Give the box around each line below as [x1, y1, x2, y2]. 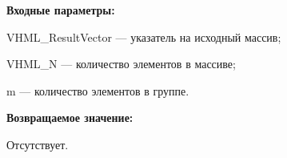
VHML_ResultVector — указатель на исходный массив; [6, 28, 281, 45]
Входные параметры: [6, 2, 115, 18]
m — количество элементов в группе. [6, 82, 189, 99]
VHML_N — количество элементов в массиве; [6, 55, 236, 72]
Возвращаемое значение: [6, 109, 134, 126]
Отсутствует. [6, 136, 69, 152]
